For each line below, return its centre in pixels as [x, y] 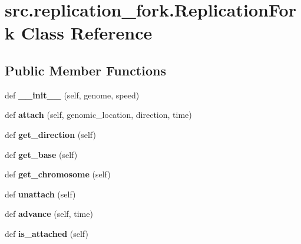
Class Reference [87, 33]
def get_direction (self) [50, 134]
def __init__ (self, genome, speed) [72, 95]
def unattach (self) [40, 194]
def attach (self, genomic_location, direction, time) [98, 115]
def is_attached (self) [47, 233]
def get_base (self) [41, 154]
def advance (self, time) [49, 214]
